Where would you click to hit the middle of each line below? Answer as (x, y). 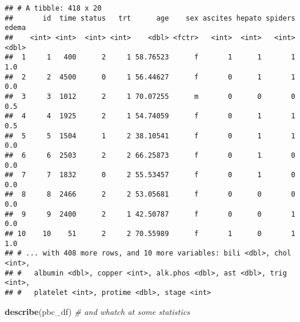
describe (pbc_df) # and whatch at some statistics (97, 311)
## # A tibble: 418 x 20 (53, 8)
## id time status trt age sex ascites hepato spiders (150, 18)
